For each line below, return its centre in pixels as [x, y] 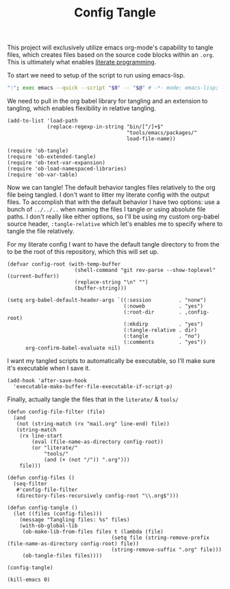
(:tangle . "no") [162, 336]
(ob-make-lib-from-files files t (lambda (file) [93, 532]
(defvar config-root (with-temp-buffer [64, 264]
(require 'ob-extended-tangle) [52, 157]
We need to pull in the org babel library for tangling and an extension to [107, 101]
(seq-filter [30, 484]
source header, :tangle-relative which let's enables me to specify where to [115, 224]
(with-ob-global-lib [49, 526]
